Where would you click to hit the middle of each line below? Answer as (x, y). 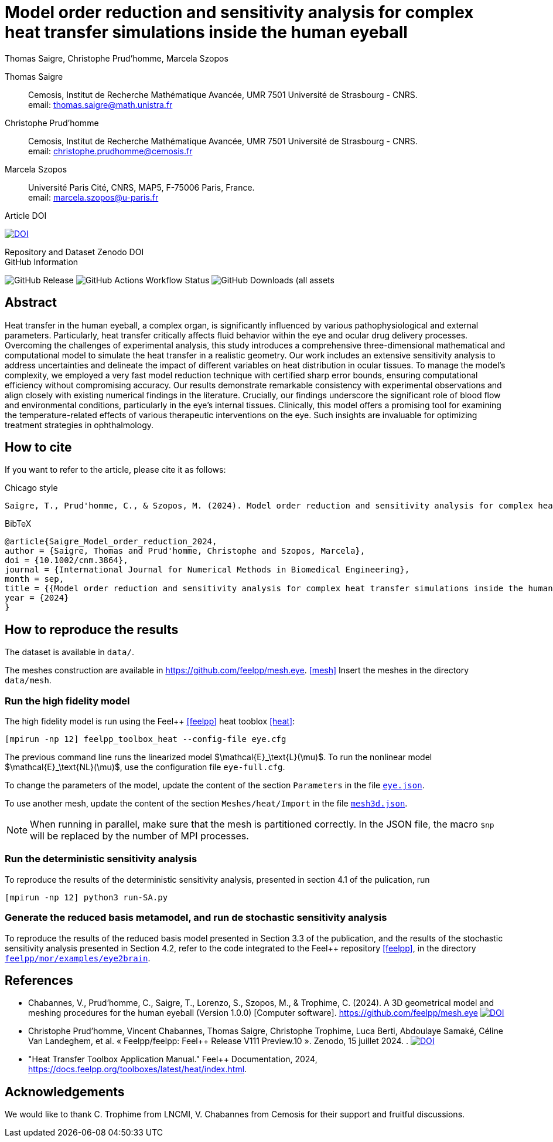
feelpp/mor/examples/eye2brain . (78, 958)
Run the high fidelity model (67, 701)
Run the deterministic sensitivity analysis (101, 859)
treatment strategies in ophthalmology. (79, 425)
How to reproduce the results (92, 629)
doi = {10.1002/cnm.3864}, (66, 560)
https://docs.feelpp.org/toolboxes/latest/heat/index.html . (138, 1069)
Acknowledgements (65, 1092)
